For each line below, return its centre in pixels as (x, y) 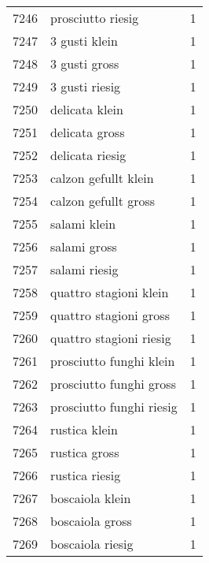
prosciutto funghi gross (113, 384)
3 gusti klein (84, 41)
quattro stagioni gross (110, 315)
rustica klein (84, 429)
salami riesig (84, 269)
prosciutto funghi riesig (114, 406)
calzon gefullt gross (103, 201)
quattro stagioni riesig (111, 338)
